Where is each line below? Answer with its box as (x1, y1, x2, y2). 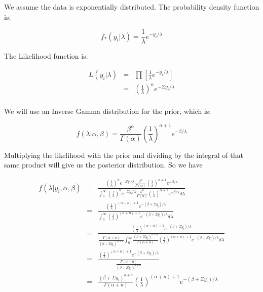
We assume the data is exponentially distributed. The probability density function (4, 2, 259, 12)
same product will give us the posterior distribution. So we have (4, 159, 203, 170)
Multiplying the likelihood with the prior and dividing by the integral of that (4, 149, 243, 160)
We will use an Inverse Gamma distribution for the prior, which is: (4, 106, 211, 116)
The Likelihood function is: (4, 51, 88, 61)
